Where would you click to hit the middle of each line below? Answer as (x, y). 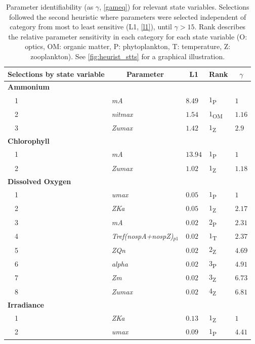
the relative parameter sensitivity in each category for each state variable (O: (128, 36)
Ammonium (29, 87)
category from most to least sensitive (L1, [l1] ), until (91, 27)
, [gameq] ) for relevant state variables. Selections (174, 7)
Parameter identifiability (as (50, 7)
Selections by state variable (56, 74)
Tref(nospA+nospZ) (142, 235)
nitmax (122, 114)
